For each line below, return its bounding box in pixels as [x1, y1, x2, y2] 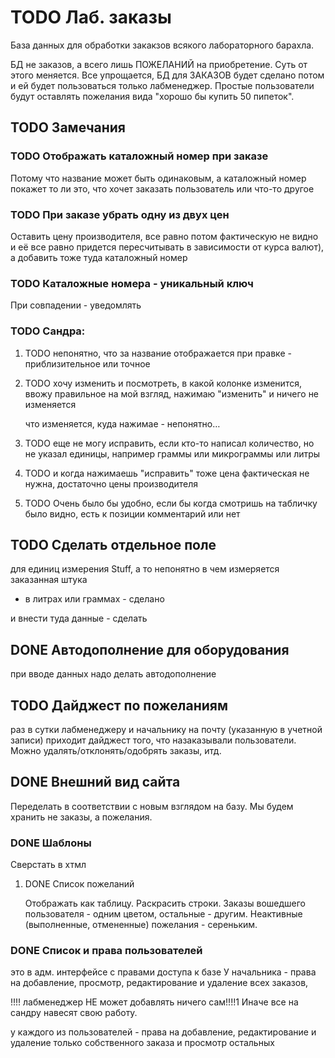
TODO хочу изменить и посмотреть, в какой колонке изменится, [24, 377, 302, 389]
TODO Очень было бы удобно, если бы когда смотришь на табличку [24, 497, 318, 509]
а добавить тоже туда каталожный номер [10, 251, 188, 263]
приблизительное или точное [24, 357, 151, 370]
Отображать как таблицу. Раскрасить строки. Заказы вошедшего [24, 897, 306, 910]
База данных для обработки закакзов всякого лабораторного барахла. [10, 39, 315, 51]
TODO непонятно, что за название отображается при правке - [24, 347, 292, 359]
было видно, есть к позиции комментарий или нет [24, 507, 241, 520]
